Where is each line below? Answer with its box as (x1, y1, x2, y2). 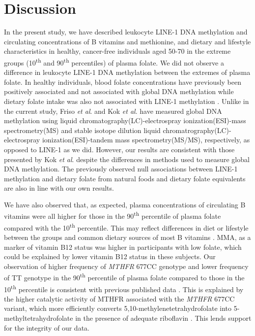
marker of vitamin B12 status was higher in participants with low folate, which (4, 241, 242, 252)
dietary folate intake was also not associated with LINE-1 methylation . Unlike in (4, 96, 249, 106)
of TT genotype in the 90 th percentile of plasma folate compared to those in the (4, 271, 245, 282)
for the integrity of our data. (4, 322, 89, 333)
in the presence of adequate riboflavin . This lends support (75, 313, 252, 323)
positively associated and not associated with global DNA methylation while (4, 86, 234, 97)
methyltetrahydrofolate (4, 313, 73, 323)
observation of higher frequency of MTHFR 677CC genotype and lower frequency (4, 261, 249, 271)
